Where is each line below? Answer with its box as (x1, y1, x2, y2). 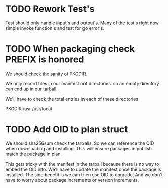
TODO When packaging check (5, 43, 135, 55)
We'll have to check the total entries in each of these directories (5, 96, 138, 102)
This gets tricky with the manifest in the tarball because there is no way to (5, 161, 159, 167)
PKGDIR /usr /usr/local (5, 105, 52, 112)
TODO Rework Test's (5, 3, 95, 15)
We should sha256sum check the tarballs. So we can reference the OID (5, 140, 154, 146)
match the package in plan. (5, 151, 62, 157)
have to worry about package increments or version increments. (5, 177, 139, 183)
